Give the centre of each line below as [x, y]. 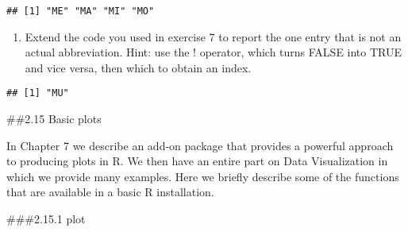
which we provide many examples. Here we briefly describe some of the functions [203, 176]
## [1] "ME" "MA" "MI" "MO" [81, 11]
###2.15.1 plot [46, 219]
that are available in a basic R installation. [110, 192]
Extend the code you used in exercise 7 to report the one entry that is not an [213, 36]
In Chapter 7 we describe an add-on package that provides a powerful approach [200, 145]
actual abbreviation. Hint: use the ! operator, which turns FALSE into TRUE [214, 52]
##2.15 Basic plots [54, 119]
